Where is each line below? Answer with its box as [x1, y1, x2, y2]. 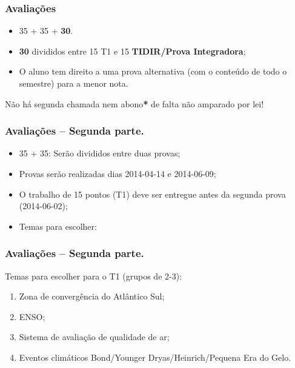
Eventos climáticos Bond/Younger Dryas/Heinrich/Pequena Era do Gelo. [19, 350, 291, 363]
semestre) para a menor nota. [19, 77, 128, 89]
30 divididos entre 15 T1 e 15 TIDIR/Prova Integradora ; [19, 44, 246, 57]
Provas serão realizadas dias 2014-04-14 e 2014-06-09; [19, 167, 216, 179]
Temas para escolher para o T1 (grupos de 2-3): [5, 269, 182, 282]
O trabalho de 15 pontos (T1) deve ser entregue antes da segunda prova [19, 187, 286, 200]
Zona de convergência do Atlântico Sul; [19, 290, 165, 303]
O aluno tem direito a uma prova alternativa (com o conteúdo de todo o [19, 65, 287, 78]
